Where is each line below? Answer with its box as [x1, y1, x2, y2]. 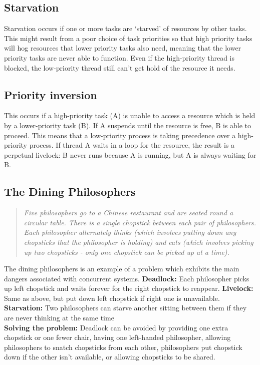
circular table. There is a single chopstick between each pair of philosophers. [24, 217, 256, 227]
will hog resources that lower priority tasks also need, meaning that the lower [4, 43, 241, 53]
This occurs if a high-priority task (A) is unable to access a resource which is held [4, 110, 255, 121]
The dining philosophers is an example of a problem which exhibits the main [4, 263, 239, 274]
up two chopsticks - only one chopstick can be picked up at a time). [24, 246, 229, 257]
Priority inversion [4, 87, 97, 102]
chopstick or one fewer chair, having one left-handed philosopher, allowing [4, 332, 231, 342]
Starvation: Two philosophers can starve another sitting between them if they [4, 302, 247, 313]
